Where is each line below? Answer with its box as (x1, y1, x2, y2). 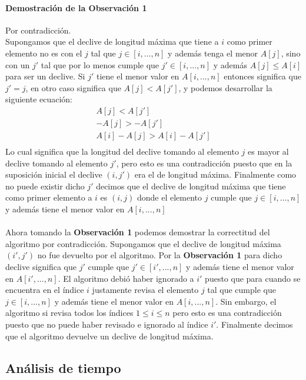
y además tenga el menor (168, 46, 258, 59)
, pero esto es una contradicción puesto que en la (116, 156, 292, 169)
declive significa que (5, 261, 77, 273)
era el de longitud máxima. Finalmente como (134, 168, 297, 181)
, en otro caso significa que (25, 81, 121, 94)
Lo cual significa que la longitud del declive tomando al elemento (5, 145, 239, 158)
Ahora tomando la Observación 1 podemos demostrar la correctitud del (5, 226, 270, 238)
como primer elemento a (5, 191, 92, 204)
